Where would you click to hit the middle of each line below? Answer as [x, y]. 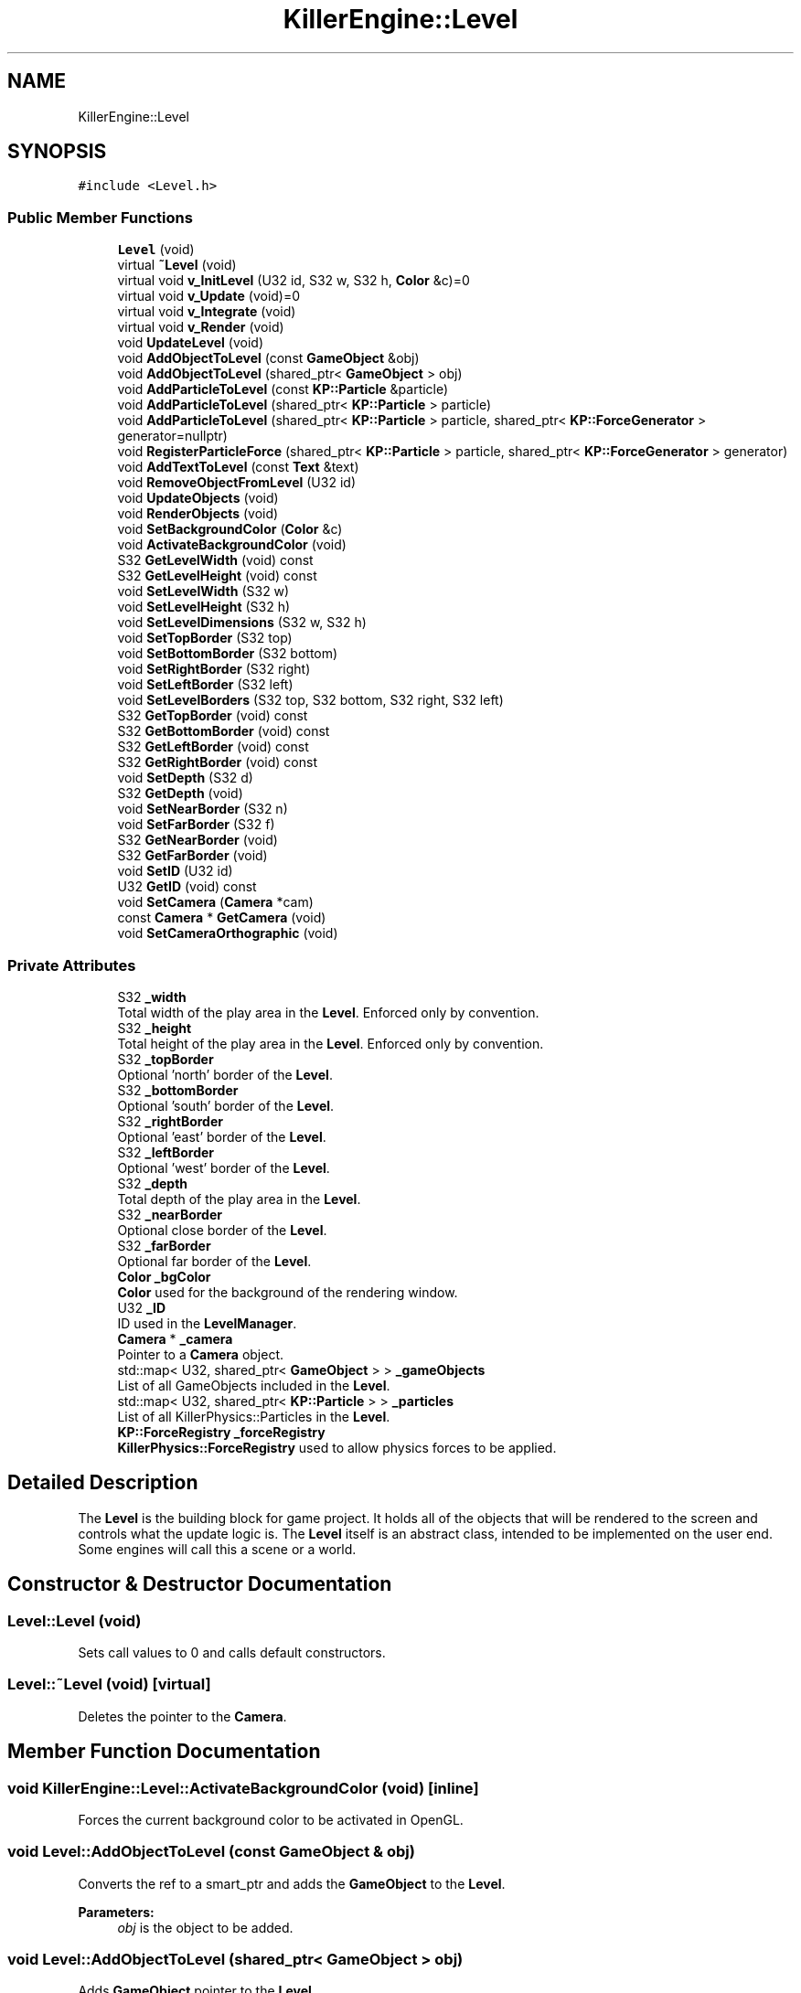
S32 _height [155, 1028]
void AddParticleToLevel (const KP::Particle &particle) [283, 389]
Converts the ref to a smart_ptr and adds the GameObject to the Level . [292, 1883]
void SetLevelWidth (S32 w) [203, 592]
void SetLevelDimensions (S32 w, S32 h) [242, 623]
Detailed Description [103, 1483]
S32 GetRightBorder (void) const [217, 762]
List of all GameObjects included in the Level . [254, 1385]
